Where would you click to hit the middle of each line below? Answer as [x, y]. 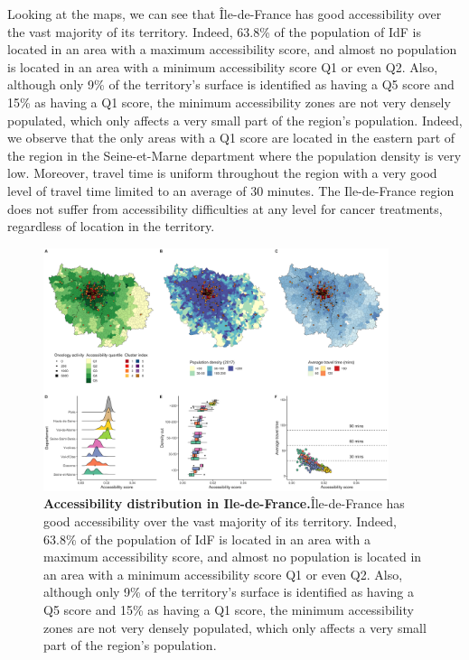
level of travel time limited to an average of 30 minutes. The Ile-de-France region [231, 190]
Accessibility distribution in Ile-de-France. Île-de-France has [224, 503]
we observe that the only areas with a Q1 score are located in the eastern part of [231, 138]
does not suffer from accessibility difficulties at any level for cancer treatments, [225, 208]
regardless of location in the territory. [111, 226]
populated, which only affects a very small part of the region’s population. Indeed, [235, 120]
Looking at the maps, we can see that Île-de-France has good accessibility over [225, 14]
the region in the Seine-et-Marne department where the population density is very [234, 155]
